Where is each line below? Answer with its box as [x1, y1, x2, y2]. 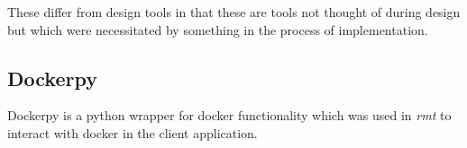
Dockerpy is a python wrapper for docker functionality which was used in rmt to [7, 106, 452, 125]
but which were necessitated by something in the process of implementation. [7, 20, 428, 39]
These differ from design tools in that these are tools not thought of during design [7, 3, 461, 21]
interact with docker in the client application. [7, 123, 258, 142]
